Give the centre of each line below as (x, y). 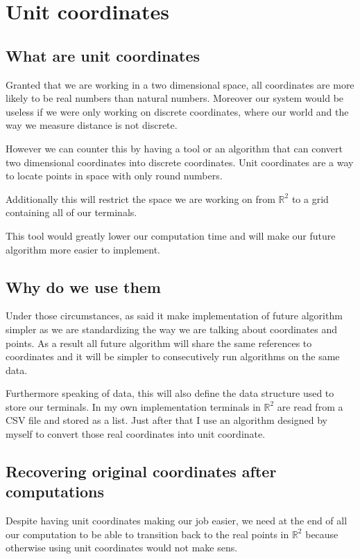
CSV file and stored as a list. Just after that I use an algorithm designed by (166, 420)
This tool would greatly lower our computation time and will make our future (171, 235)
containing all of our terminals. (71, 212)
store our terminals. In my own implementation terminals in (133, 406)
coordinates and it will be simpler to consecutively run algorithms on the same (173, 356)
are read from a (310, 406)
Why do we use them (83, 286)
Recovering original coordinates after (141, 471)
